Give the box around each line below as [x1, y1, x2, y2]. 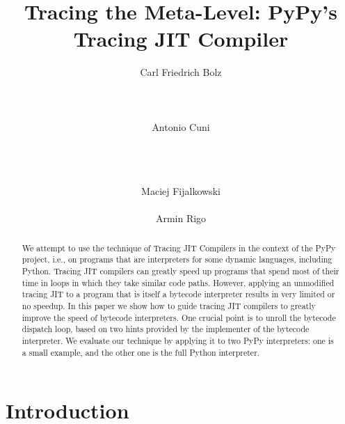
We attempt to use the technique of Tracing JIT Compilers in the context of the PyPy [22, 242, 336, 253]
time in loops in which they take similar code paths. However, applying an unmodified [22, 276, 335, 288]
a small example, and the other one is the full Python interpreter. [22, 346, 260, 358]
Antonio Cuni [152, 119, 210, 134]
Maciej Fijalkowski [141, 184, 220, 198]
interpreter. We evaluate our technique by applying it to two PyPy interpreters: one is [22, 334, 334, 346]
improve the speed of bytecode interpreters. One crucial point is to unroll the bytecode [22, 311, 336, 323]
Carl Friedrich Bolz [140, 65, 222, 79]
